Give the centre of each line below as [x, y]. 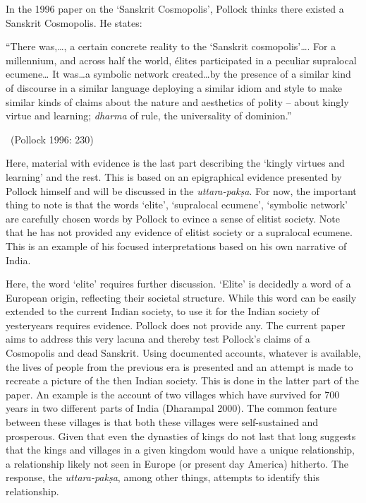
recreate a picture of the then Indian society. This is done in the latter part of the [182, 380]
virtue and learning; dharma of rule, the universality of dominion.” [149, 116]
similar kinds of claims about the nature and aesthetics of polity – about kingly [177, 101]
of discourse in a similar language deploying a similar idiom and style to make [174, 87]
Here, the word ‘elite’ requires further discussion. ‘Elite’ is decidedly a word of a [178, 284]
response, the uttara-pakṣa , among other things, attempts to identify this [163, 477]
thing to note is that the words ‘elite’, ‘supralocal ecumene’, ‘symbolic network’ [177, 205]
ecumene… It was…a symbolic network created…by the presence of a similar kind [178, 74]
